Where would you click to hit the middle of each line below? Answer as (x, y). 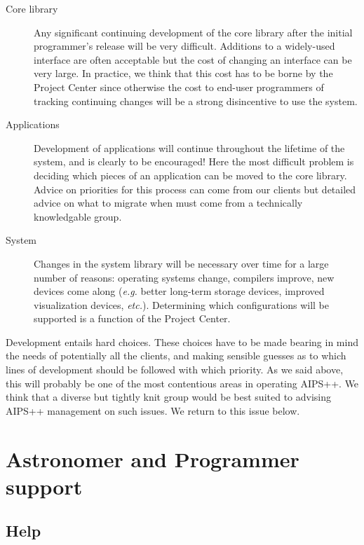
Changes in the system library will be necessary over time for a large (181, 263)
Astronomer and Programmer (153, 458)
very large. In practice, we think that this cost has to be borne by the (183, 73)
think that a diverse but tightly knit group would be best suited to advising (169, 397)
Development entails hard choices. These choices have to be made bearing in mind (182, 342)
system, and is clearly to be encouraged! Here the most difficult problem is (194, 161)
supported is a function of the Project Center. (132, 318)
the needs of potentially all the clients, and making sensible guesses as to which (176, 356)
